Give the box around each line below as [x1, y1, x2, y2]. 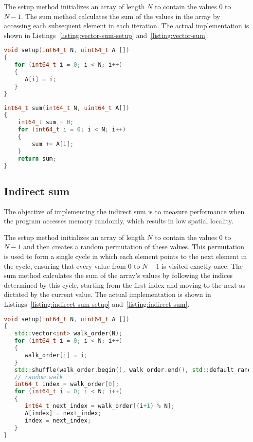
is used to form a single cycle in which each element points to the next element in [4, 251, 247, 261]
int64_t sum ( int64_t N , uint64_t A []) [4, 104, 129, 111]
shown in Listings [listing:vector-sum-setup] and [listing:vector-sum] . [4, 30, 209, 40]
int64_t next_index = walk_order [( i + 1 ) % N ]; [24, 403, 175, 410]
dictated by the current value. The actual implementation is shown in [4, 289, 211, 299]
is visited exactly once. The [162, 260, 243, 271]
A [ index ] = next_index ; [24, 409, 102, 417]
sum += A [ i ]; [32, 140, 74, 147]
